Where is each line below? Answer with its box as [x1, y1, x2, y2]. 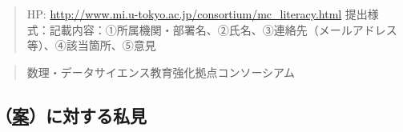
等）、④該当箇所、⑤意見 [26, 37, 156, 54]
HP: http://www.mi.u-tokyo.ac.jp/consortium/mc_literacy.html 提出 [26, 6, 368, 22]
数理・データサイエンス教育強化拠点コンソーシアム [26, 63, 296, 80]
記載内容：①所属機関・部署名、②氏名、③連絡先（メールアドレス [49, 21, 397, 38]
